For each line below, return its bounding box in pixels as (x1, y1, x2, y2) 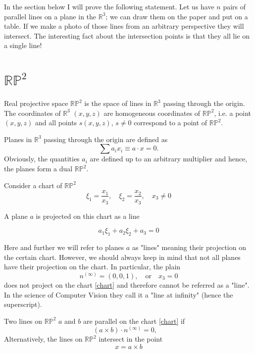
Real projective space (4, 98, 68, 108)
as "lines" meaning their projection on (132, 242, 246, 252)
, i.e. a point (214, 107, 252, 118)
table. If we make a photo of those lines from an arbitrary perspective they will (4, 21, 244, 31)
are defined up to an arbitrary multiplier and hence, (90, 153, 248, 164)
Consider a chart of (4, 180, 62, 190)
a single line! (4, 40, 42, 50)
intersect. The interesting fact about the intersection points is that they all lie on (4, 30, 250, 41)
